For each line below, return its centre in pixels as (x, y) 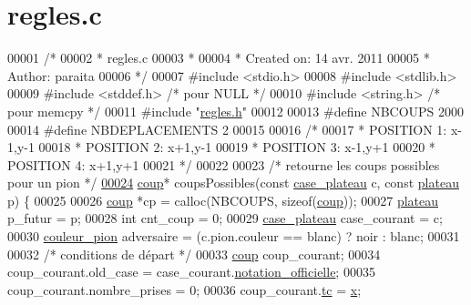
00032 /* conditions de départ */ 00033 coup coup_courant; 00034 (194, 254)
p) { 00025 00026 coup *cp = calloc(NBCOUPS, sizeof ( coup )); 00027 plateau (223, 200)
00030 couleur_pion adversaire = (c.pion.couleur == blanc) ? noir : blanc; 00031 (234, 236)
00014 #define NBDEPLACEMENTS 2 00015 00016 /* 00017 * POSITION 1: (227, 129)
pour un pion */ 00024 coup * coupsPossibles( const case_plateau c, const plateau (233, 183)
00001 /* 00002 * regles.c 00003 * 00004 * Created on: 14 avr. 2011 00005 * (219, 58)
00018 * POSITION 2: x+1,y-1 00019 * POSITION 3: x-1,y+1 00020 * (237, 147)
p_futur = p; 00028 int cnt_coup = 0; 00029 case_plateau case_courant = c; (225, 218)
